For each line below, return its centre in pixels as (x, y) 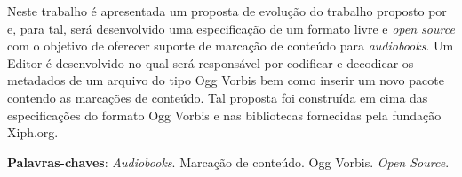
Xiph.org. (33, 132)
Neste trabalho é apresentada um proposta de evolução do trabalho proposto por (227, 11)
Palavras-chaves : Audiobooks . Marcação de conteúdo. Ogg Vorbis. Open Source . (228, 162)
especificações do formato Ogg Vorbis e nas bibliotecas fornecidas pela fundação (224, 115)
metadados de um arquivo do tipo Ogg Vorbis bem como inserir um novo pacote (226, 80)
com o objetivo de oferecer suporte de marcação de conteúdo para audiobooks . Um (231, 46)
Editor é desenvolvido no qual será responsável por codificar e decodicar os (211, 62)
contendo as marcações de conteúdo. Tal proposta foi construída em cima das (218, 97)
